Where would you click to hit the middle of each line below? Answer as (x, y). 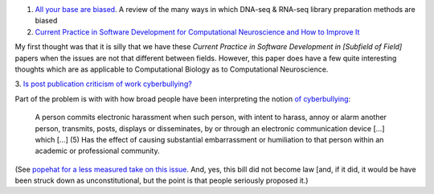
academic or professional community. (97, 151)
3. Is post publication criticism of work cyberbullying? (103, 84)
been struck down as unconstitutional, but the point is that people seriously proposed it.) (162, 180)
